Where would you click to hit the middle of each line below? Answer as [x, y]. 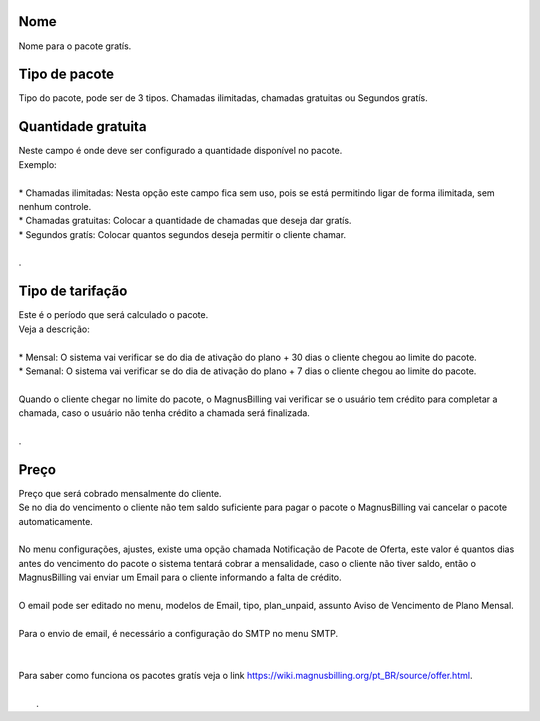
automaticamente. [56, 521]
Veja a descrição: [54, 329]
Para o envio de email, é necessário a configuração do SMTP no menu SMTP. [178, 633]
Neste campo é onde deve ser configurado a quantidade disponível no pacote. [180, 151]
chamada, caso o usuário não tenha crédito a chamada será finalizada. [164, 413]
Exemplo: [37, 164]
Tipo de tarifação [73, 291]
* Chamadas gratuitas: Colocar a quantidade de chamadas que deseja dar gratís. [185, 221]
